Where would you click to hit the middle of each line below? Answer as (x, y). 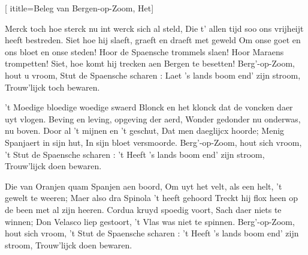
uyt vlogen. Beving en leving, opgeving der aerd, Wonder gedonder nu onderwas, (153, 118)
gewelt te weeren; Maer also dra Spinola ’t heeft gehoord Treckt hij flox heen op (152, 198)
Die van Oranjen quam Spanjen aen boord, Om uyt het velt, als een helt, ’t (144, 186)
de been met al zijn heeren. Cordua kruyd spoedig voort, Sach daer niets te (143, 209)
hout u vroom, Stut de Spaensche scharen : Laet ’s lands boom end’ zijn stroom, (153, 75)
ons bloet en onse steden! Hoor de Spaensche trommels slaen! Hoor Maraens (144, 51)
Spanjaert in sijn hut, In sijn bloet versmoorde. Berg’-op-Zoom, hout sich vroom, (153, 142)
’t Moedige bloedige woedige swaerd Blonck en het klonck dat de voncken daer (149, 107)
